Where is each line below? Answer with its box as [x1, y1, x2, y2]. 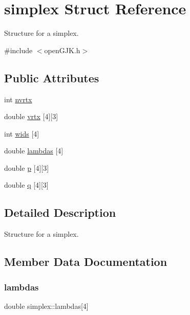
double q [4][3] [4, 179, 49, 190]
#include [4, 44, 33, 55]
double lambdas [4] [4, 145, 64, 156]
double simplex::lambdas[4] [4, 300, 89, 311]
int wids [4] [4, 128, 39, 139]
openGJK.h [44, 44, 80, 55]
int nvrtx [4, 94, 32, 104]
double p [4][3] [4, 162, 49, 173]
